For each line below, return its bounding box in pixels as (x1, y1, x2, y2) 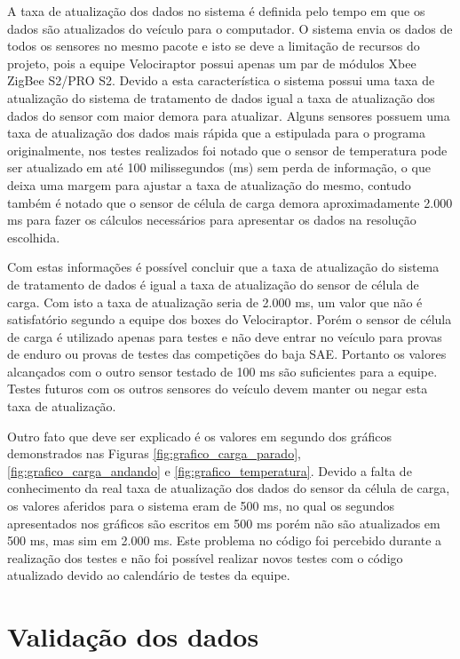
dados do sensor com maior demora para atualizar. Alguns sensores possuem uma (7, 106, 450, 124)
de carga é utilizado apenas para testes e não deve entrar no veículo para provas (7, 327, 442, 345)
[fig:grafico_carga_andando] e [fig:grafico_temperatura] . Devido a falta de (7, 461, 412, 480)
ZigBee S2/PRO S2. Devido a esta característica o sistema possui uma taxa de (7, 71, 435, 90)
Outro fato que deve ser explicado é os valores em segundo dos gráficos (7, 426, 393, 445)
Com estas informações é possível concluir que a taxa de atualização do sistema (7, 258, 440, 276)
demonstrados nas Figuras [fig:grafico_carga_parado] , (7, 444, 301, 463)
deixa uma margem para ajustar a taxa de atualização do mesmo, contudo (7, 175, 411, 194)
